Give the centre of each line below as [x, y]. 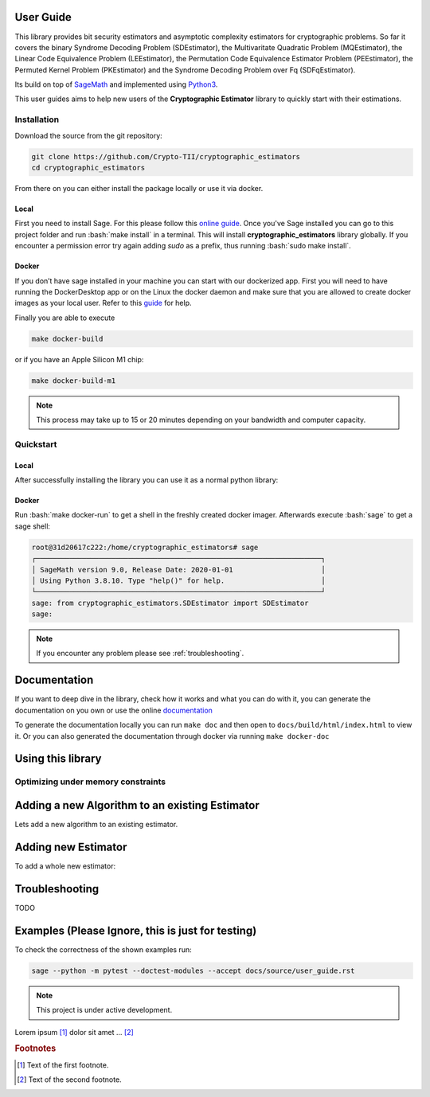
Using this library [58, 759]
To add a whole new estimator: [65, 866]
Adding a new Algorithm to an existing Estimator [137, 805]
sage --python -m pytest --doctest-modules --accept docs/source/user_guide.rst [193, 970]
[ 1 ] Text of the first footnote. [63, 1065]
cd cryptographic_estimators [88, 168]
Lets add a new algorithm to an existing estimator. [96, 825]
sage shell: [33, 526]
